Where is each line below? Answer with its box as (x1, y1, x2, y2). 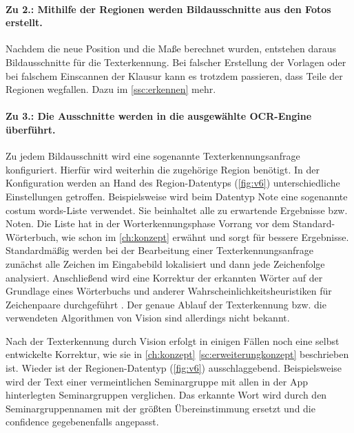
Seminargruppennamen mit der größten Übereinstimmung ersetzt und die (6, 401, 315, 415)
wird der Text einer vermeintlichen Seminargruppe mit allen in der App (6, 374, 308, 388)
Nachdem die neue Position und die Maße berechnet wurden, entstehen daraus (6, 41, 337, 56)
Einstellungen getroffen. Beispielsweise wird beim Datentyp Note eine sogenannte (6, 189, 348, 203)
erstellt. (6, 15, 43, 30)
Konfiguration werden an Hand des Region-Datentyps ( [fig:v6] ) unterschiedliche (6, 176, 340, 190)
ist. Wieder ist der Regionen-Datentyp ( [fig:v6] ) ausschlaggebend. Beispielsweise (6, 361, 342, 375)
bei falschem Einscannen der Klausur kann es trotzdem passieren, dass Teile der (6, 68, 343, 83)
